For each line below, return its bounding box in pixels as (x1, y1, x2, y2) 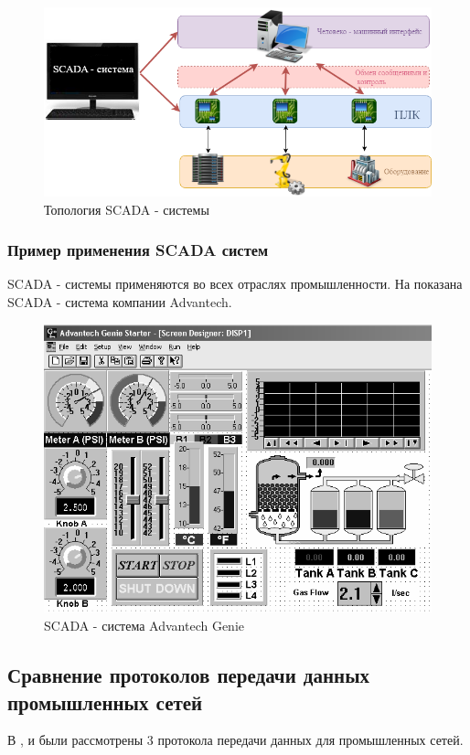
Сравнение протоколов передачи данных (7, 661, 370, 689)
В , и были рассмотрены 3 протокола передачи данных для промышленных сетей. (7, 730, 464, 750)
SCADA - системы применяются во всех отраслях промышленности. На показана (7, 274, 463, 293)
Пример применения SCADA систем (7, 239, 269, 261)
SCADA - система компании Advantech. (7, 292, 232, 312)
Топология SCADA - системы (44, 199, 209, 218)
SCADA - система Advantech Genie (44, 616, 244, 635)
